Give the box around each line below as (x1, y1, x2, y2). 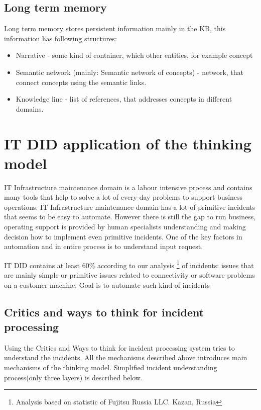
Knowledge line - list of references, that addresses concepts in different (16, 94, 232, 104)
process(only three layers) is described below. (4, 372, 143, 382)
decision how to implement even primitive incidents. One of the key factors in (4, 231, 242, 241)
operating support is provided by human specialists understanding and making (4, 221, 246, 232)
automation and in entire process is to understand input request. (4, 241, 203, 252)
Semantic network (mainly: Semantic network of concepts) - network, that (16, 66, 244, 77)
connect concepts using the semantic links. (16, 76, 147, 87)
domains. (16, 103, 44, 114)
